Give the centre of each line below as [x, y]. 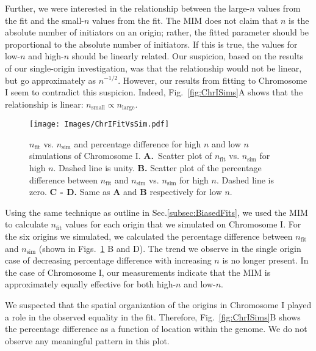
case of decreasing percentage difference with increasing [108, 260]
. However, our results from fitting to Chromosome [213, 80]
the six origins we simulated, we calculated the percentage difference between [149, 236]
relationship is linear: [44, 104]
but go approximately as [51, 80]
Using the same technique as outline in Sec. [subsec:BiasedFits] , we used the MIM [156, 212]
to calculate [27, 224]
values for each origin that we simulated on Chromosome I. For [183, 224]
